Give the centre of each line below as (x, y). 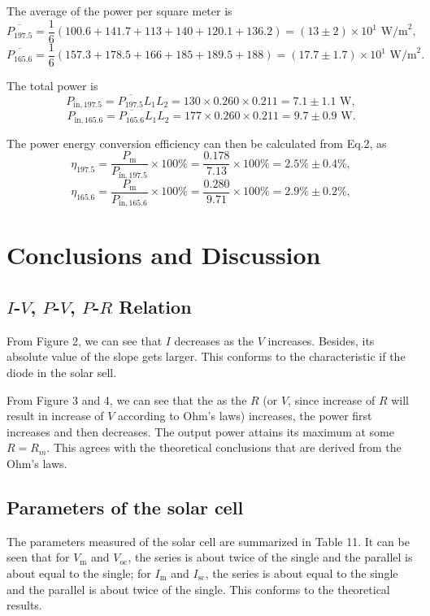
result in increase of (55, 416)
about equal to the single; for (79, 573)
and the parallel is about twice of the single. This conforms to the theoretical (198, 589)
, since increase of (332, 399)
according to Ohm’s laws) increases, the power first (245, 416)
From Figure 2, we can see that (85, 340)
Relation (155, 307)
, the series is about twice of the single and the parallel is (270, 557)
